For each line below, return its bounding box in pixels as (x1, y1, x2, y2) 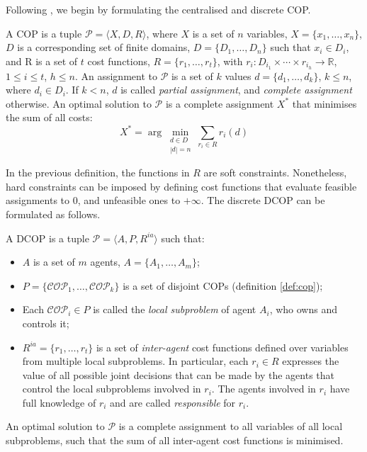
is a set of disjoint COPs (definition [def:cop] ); (123, 278, 323, 293)
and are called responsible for (110, 395, 236, 409)
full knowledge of (22, 395, 96, 409)
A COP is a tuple (6, 26, 82, 40)
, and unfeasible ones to (77, 193, 181, 208)
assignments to (6, 193, 70, 208)
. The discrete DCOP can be (201, 193, 325, 208)
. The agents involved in (211, 381, 316, 396)
